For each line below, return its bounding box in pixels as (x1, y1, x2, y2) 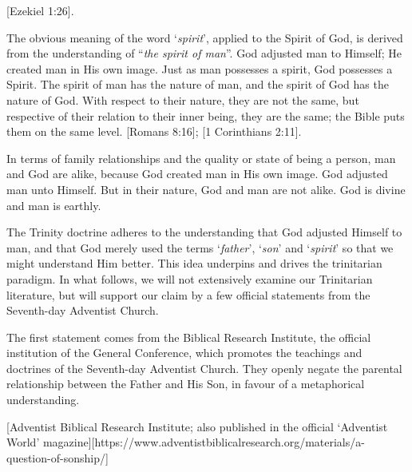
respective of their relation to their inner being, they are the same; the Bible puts (6, 107, 405, 124)
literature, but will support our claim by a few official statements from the (6, 286, 370, 303)
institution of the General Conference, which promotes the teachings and (6, 344, 362, 361)
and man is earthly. (6, 196, 101, 213)
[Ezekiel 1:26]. (6, 2, 74, 18)
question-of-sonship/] (6, 449, 109, 466)
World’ (6, 434, 40, 450)
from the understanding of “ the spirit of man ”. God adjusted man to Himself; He (6, 45, 402, 61)
